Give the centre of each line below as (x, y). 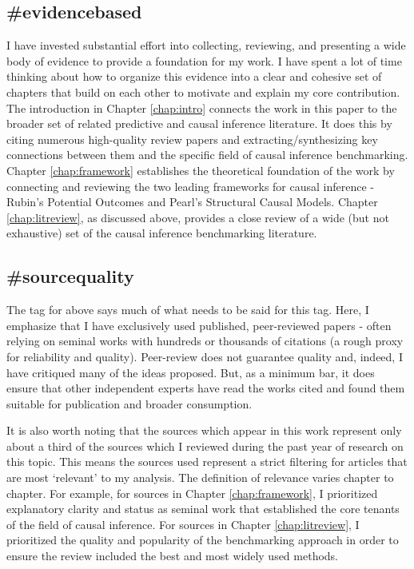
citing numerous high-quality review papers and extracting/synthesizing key (192, 139)
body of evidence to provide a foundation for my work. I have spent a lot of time (204, 60)
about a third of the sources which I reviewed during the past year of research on (205, 446)
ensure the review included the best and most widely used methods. (173, 556)
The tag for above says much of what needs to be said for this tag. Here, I (188, 310)
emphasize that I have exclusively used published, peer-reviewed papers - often (199, 325)
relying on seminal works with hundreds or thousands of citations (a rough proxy (205, 341)
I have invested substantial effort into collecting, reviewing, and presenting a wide (206, 45)
